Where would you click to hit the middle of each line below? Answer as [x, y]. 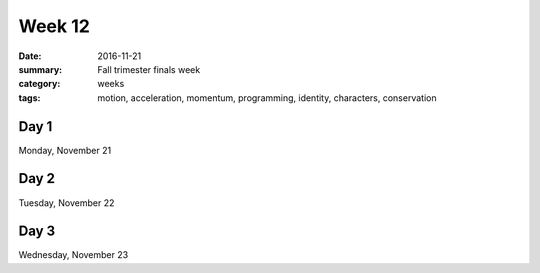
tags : [29, 97]
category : [39, 84]
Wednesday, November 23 [73, 255]
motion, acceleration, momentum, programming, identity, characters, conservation [267, 97]
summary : [40, 69]
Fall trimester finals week [149, 69]
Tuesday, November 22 [66, 202]
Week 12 [54, 26]
